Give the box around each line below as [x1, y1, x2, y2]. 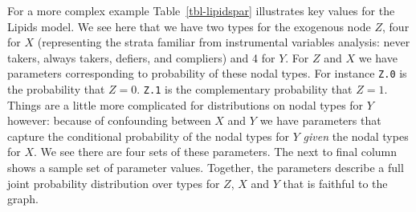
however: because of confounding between [7, 112, 211, 129]
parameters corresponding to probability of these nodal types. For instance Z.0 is [7, 65, 407, 82]
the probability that [7, 81, 105, 98]
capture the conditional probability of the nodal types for [7, 127, 290, 144]
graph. [7, 190, 39, 207]
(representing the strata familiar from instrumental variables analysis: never [37, 34, 410, 50]
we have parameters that [259, 112, 381, 129]
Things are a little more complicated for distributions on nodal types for [7, 96, 364, 113]
